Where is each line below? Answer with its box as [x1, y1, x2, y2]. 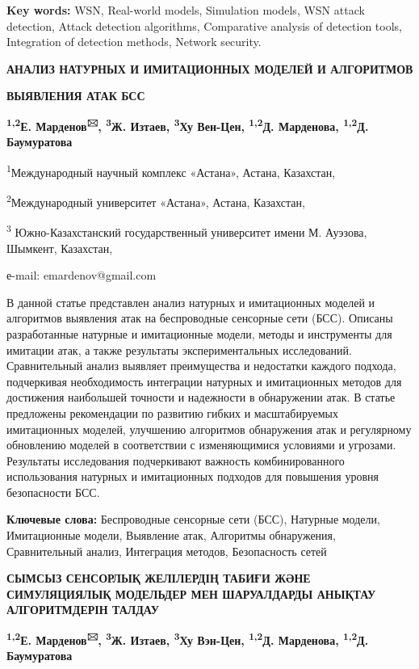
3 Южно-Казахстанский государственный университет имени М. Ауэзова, [6, 221, 367, 240]
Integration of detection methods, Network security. [6, 33, 262, 50]
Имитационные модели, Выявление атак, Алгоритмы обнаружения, [6, 527, 336, 544]
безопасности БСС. [6, 483, 100, 500]
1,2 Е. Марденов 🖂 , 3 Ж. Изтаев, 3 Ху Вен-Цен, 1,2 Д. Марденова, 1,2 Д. [6, 115, 369, 134]
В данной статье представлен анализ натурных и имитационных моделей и [6, 293, 375, 310]
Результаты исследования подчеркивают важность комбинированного [6, 452, 345, 469]
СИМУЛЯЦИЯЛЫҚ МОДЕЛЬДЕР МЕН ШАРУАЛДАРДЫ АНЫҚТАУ [6, 585, 376, 602]
